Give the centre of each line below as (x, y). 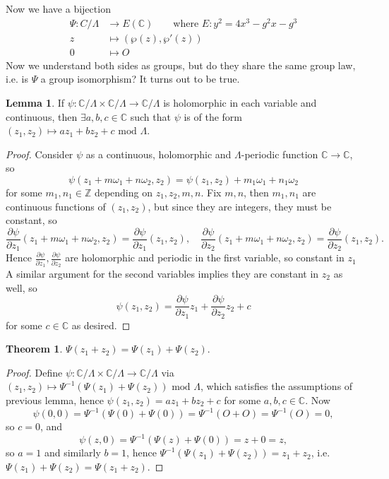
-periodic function (280, 154)
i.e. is (17, 79)
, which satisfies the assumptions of (277, 386)
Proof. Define (34, 372)
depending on (123, 192)
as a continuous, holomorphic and (158, 154)
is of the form (213, 116)
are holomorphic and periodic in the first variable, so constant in (205, 258)
